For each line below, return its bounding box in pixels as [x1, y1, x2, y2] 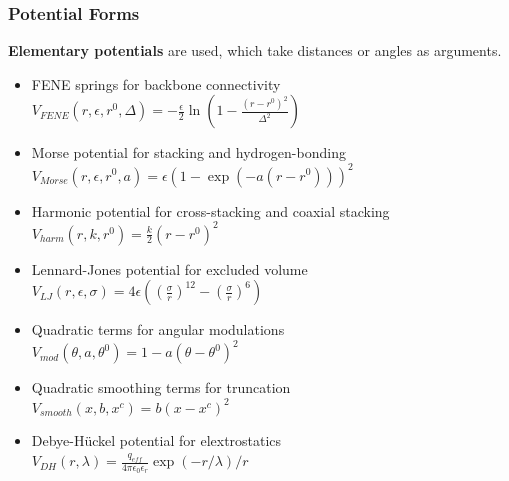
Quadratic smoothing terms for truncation [31, 377, 291, 398]
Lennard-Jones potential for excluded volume [31, 258, 308, 279]
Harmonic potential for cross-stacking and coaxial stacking [31, 200, 390, 221]
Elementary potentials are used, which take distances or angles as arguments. [8, 40, 502, 61]
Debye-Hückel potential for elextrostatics [31, 430, 282, 451]
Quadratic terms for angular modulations [31, 319, 285, 340]
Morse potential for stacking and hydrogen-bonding [31, 142, 346, 163]
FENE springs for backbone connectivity [31, 73, 281, 94]
